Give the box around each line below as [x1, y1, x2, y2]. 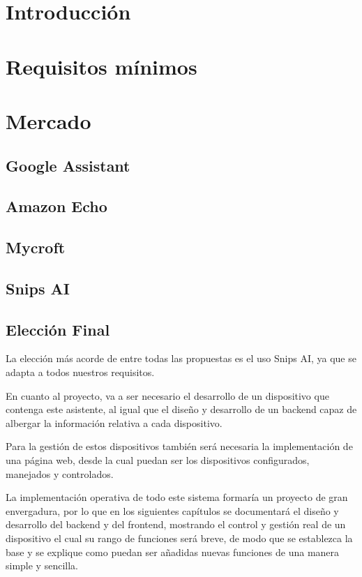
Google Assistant [6, 154, 130, 176]
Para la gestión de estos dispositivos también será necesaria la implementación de [6, 439, 353, 454]
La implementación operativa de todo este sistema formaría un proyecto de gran [6, 490, 348, 504]
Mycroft [6, 237, 66, 258]
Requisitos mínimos [6, 52, 197, 80]
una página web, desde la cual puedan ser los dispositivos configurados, [6, 453, 310, 467]
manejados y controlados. [6, 466, 114, 481]
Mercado [6, 106, 91, 135]
